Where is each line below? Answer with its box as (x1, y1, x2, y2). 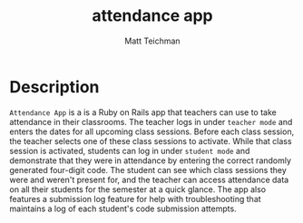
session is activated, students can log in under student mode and (9, 145, 250, 156)
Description (9, 76, 100, 97)
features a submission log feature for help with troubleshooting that (9, 193, 261, 204)
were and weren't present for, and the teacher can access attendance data (9, 174, 289, 185)
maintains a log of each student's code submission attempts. (9, 203, 238, 214)
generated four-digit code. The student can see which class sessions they (9, 164, 288, 175)
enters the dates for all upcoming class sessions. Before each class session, (9, 126, 295, 137)
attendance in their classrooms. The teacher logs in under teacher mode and (9, 116, 293, 127)
